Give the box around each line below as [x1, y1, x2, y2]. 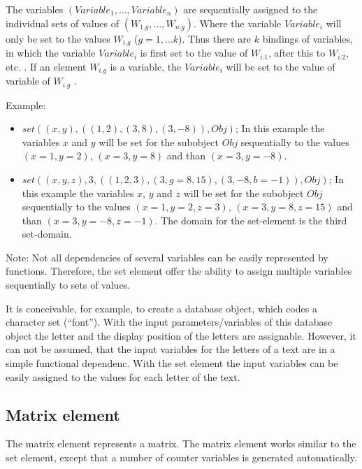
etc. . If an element [6, 59, 87, 73]
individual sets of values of [6, 15, 120, 30]
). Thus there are [178, 31, 252, 45]
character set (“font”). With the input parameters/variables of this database [6, 315, 333, 329]
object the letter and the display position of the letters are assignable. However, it [6, 328, 356, 342]
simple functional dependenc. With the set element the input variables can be [6, 356, 338, 370]
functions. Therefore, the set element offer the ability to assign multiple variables [6, 264, 352, 278]
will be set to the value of [226, 59, 335, 73]
